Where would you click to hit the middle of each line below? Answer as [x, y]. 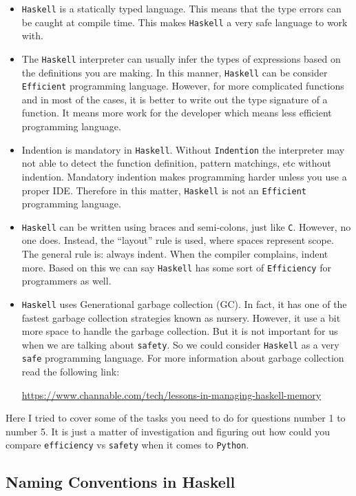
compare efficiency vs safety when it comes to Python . [127, 445]
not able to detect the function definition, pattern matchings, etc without [176, 163]
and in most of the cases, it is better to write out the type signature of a [175, 99]
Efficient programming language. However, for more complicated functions [183, 86]
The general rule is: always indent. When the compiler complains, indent [175, 254]
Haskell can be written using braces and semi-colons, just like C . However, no [186, 226]
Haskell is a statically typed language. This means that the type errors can [181, 8]
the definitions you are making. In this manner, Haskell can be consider [175, 72]
